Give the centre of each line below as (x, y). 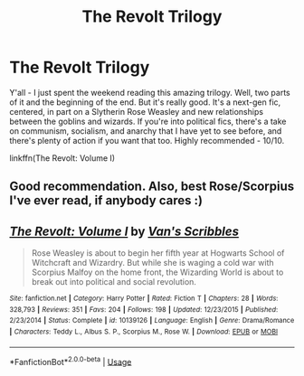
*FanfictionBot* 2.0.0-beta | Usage (71, 361)
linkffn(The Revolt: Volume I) (62, 158)
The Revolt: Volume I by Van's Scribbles (124, 231)
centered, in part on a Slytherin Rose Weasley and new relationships (137, 111)
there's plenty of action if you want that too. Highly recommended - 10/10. (147, 140)
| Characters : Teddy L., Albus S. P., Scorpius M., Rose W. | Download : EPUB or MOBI (144, 332)
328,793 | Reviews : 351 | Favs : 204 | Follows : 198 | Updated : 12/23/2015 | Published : (144, 309)
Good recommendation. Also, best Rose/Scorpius (152, 187)
